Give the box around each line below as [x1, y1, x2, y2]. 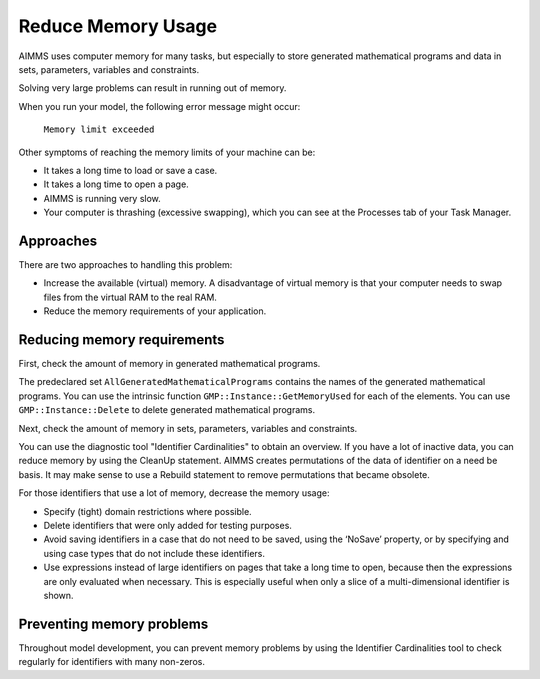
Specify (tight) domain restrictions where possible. [43, 505, 252, 517]
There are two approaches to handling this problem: [18, 258, 233, 270]
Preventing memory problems [18, 615, 209, 632]
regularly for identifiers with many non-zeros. [18, 656, 205, 668]
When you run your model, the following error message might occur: [18, 100, 301, 112]
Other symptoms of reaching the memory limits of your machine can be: [18, 146, 316, 158]
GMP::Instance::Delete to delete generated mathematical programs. [18, 404, 315, 416]
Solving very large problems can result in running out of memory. [18, 82, 287, 94]
